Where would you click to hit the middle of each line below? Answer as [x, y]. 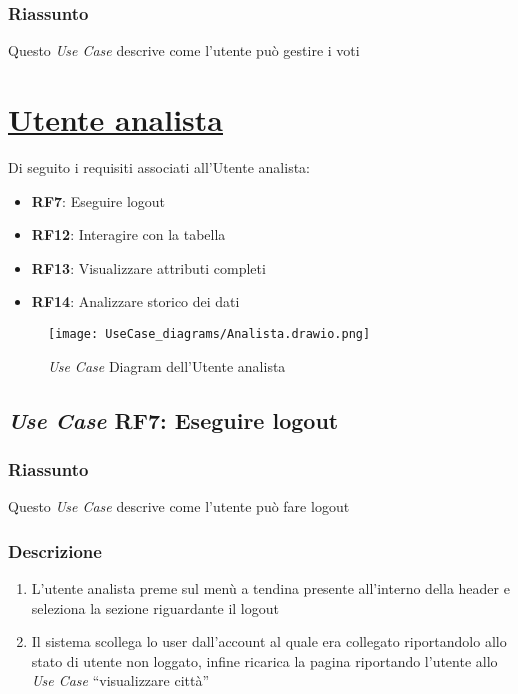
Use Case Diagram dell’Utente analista [167, 365]
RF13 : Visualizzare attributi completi [148, 267]
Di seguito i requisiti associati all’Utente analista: [159, 166]
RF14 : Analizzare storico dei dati [135, 301]
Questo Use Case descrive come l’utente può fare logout [179, 506]
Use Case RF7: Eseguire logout [173, 419]
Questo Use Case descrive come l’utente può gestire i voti [184, 50]
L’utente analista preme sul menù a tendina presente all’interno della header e [270, 587]
